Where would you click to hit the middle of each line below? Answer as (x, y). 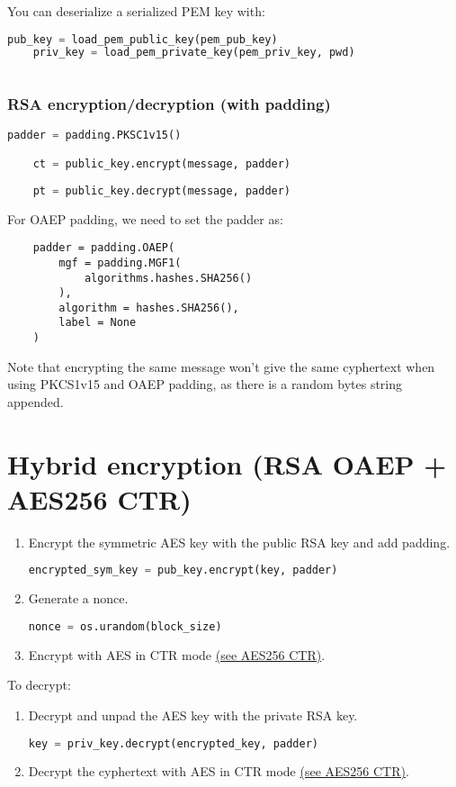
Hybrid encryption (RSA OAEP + (227, 463)
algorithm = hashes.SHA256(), (149, 308)
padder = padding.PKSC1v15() (94, 136)
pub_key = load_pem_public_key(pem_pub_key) (143, 39)
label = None (98, 323)
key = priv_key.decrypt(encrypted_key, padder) (173, 743)
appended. (36, 401)
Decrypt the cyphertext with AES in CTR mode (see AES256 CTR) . (219, 771)
